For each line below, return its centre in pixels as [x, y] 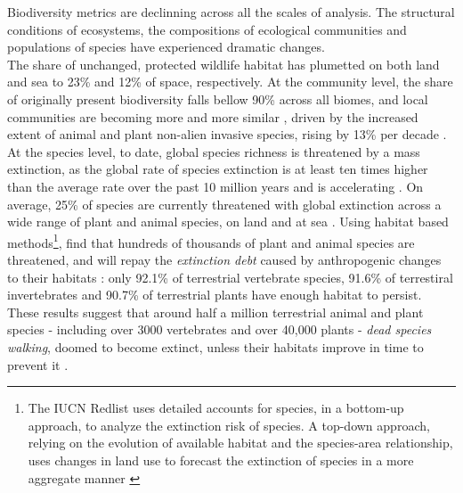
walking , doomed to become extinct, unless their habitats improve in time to [215, 346]
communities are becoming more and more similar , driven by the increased [213, 116]
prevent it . [38, 364]
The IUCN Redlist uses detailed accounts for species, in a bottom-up [216, 408]
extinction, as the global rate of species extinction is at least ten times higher [218, 169]
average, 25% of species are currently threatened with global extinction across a [224, 204]
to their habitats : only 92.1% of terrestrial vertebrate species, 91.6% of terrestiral [230, 277]
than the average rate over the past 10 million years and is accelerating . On [215, 186]
